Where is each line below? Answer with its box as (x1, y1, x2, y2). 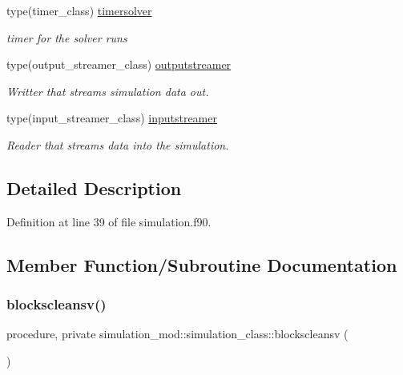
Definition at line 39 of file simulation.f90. (6, 213, 212, 229)
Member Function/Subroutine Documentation (6, 252, 397, 277)
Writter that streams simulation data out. (6, 82, 209, 99)
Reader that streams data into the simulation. (6, 136, 229, 153)
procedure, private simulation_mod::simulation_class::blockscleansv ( (6, 325, 349, 342)
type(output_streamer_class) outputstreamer (6, 56, 232, 73)
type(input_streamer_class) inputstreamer (6, 110, 217, 126)
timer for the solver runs (6, 29, 127, 46)
